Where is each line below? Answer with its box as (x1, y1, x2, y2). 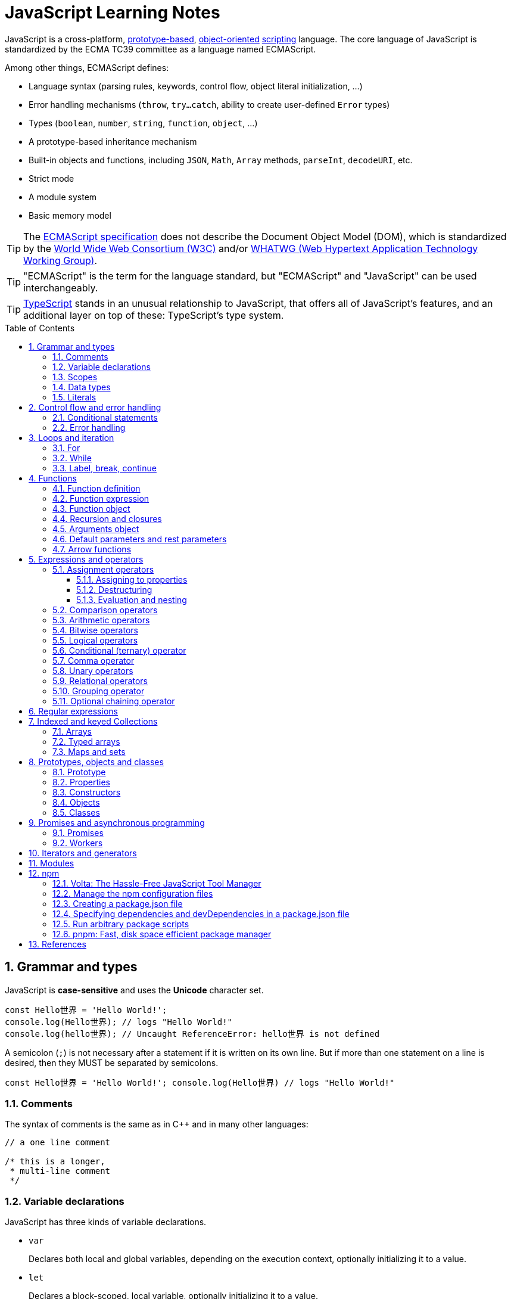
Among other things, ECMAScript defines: (5, 62, 169, 73)
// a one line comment (5, 1138, 111, 1148)
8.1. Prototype (52, 766, 106, 777)
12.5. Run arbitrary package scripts (52, 918, 189, 929)
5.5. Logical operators (52, 635, 138, 645)
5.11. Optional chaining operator (52, 695, 175, 706)
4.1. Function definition (52, 483, 141, 493)
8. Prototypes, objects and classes (29, 756, 164, 767)
